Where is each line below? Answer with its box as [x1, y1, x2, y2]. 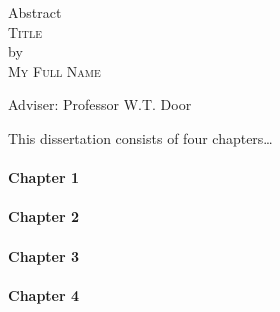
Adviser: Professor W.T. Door [8, 94, 192, 115]
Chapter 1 [8, 167, 80, 188]
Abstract [8, 2, 62, 22]
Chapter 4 [8, 284, 80, 305]
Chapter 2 [8, 206, 80, 227]
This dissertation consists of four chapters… [8, 127, 273, 148]
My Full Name [8, 60, 101, 81]
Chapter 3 [8, 245, 80, 266]
